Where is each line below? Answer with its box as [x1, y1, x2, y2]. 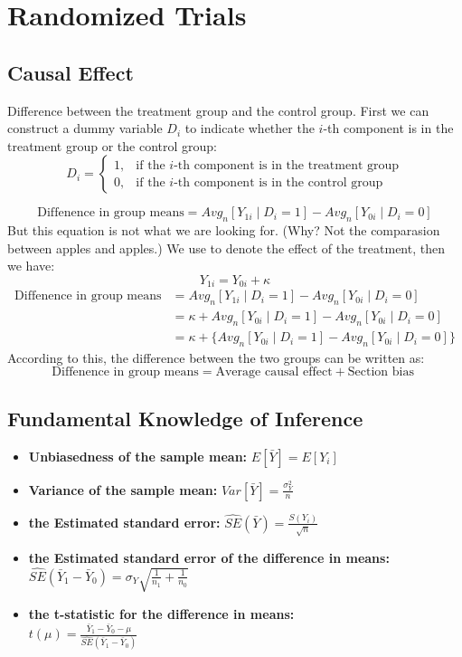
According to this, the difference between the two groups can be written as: [7, 348, 425, 367]
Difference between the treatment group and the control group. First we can [7, 100, 429, 119]
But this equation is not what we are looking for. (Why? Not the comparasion [7, 221, 440, 240]
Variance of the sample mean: [28, 480, 218, 499]
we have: [7, 256, 55, 275]
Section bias [347, 366, 414, 379]
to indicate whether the [184, 119, 315, 138]
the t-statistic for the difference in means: [28, 604, 295, 623]
